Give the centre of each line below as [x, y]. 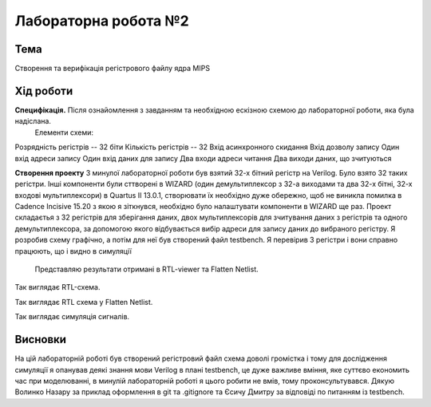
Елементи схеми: [64, 132]
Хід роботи [44, 91]
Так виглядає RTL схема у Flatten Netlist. [84, 302]
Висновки [41, 340]
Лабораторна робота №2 [102, 21]
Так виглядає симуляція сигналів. [72, 317]
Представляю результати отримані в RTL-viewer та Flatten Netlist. [146, 269]
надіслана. [33, 121]
